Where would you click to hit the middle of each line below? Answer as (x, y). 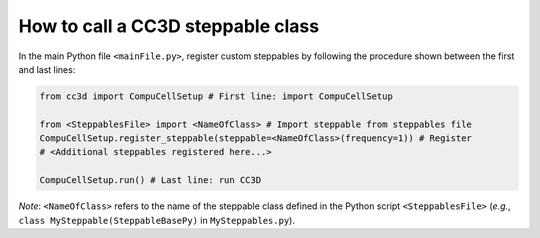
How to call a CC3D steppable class (169, 26)
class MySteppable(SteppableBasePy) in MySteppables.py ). (156, 220)
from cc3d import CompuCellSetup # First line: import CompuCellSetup (216, 96)
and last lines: (47, 69)
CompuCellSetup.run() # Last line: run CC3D (150, 180)
